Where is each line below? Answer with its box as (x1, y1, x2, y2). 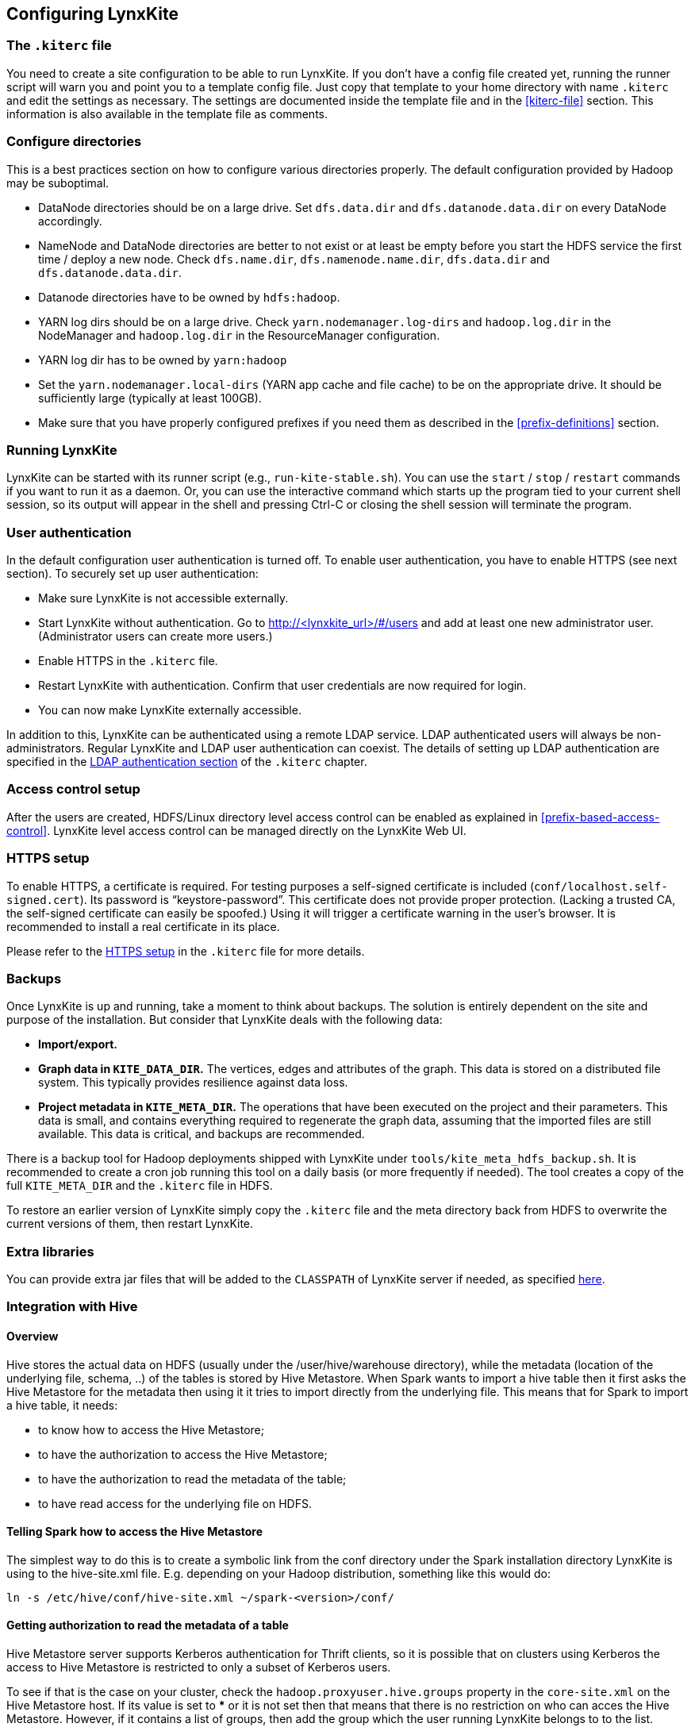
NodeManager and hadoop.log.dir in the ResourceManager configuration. (38, 328, 440, 342)
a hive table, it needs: (6, 1398, 118, 1412)
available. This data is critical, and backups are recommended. (38, 1127, 365, 1141)
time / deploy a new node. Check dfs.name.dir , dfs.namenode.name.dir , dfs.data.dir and (38, 252, 550, 266)
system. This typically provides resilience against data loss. (38, 1075, 348, 1090)
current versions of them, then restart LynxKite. (6, 1217, 254, 1231)
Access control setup (6, 781, 140, 798)
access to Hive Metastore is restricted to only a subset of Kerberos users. (6, 1660, 391, 1675)
